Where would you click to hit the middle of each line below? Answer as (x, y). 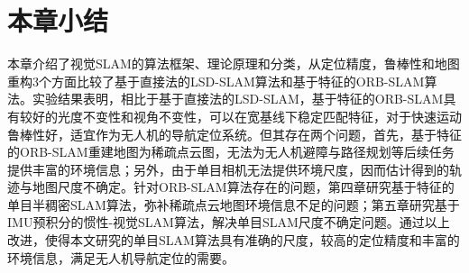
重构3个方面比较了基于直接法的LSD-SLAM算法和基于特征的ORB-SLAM (216, 81)
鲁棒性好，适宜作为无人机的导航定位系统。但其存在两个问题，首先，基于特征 (234, 134)
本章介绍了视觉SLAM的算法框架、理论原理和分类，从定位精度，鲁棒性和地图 (234, 64)
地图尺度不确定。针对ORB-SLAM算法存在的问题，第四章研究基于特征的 (243, 187)
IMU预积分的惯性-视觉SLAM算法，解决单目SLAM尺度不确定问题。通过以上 (229, 222)
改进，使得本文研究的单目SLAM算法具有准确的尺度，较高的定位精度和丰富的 (234, 240)
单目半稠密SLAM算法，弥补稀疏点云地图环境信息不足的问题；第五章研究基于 (234, 204)
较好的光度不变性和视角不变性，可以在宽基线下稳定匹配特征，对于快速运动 (240, 116)
